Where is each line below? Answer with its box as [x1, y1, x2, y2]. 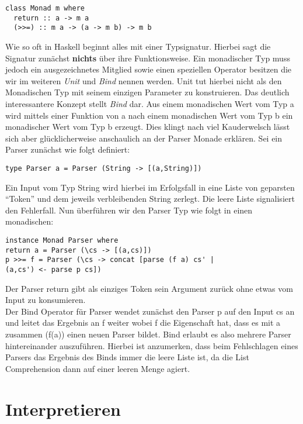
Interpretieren [5, 397, 121, 420]
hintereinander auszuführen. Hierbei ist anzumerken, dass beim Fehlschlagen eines [5, 339, 298, 351]
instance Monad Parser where [5, 236, 119, 244]
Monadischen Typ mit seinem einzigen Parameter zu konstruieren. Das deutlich [5, 86, 290, 98]
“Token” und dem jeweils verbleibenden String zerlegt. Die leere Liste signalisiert [5, 192, 295, 205]
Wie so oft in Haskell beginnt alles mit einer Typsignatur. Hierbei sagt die [5, 40, 271, 52]
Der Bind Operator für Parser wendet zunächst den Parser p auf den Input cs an [5, 305, 295, 317]
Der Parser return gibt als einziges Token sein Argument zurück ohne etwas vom [5, 282, 293, 294]
